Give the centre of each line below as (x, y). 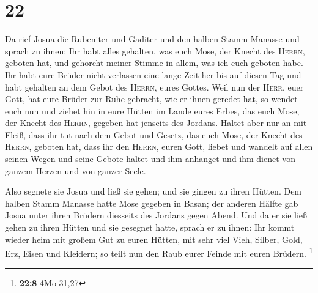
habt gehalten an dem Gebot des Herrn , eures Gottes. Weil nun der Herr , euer (154, 87)
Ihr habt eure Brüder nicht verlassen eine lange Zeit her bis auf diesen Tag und (153, 74)
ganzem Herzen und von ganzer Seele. (76, 170)
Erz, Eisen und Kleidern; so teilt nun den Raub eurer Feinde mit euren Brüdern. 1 (159, 252)
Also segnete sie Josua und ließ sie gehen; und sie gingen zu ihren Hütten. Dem (153, 191)
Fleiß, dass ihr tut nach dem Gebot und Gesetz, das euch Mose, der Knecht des (154, 134)
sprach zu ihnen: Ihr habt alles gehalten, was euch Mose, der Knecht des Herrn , (155, 50)
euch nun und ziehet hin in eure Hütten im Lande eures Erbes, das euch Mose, (152, 110)
